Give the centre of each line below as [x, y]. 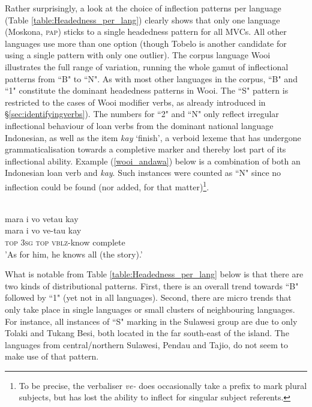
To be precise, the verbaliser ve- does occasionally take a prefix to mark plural [163, 385]
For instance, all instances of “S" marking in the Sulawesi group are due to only [151, 321]
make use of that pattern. [52, 356]
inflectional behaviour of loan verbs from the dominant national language [139, 125]
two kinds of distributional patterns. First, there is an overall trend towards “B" [152, 285]
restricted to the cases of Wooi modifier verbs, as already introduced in [135, 102]
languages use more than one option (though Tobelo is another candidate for [146, 43]
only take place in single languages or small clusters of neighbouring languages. [150, 309]
